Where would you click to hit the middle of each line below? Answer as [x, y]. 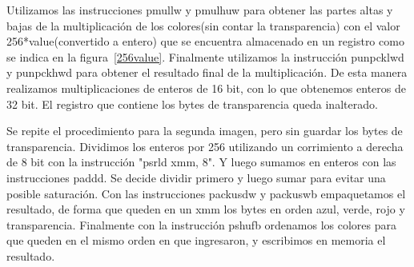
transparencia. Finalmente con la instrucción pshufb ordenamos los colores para [202, 224]
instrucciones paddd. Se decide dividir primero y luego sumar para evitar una [196, 177]
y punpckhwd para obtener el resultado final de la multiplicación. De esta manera [207, 72]
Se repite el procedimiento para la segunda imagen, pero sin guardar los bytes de [205, 131]
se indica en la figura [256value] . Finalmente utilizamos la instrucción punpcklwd [205, 56]
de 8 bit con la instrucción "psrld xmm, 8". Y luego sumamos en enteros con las [201, 162]
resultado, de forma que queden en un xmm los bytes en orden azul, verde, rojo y [206, 209]
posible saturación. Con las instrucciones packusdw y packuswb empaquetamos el [206, 193]
